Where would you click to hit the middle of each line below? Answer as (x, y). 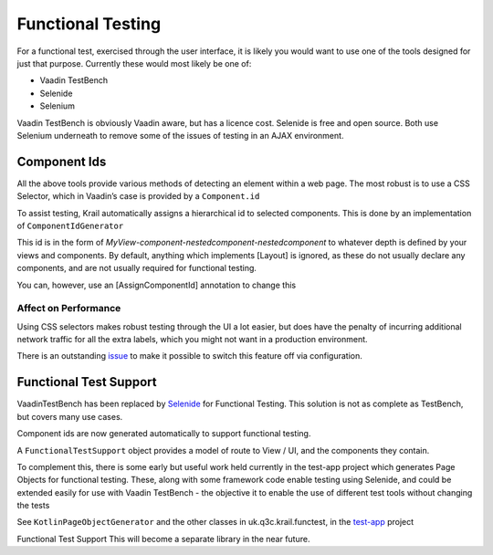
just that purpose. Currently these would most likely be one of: (134, 63)
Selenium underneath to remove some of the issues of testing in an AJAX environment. (180, 135)
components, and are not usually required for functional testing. (137, 268)
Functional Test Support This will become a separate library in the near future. (163, 539)
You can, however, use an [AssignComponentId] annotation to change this (157, 285)
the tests (33, 506)
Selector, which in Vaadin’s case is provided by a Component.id (138, 196)
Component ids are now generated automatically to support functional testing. (164, 434)
